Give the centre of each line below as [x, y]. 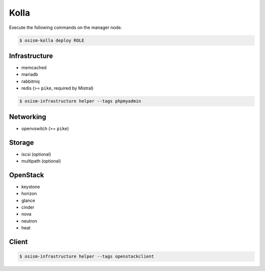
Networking [28, 117]
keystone [31, 187]
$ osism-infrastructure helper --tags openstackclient [87, 257]
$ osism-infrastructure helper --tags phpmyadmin [80, 101]
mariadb [30, 74]
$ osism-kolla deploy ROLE [52, 40]
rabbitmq [31, 81]
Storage [22, 142]
